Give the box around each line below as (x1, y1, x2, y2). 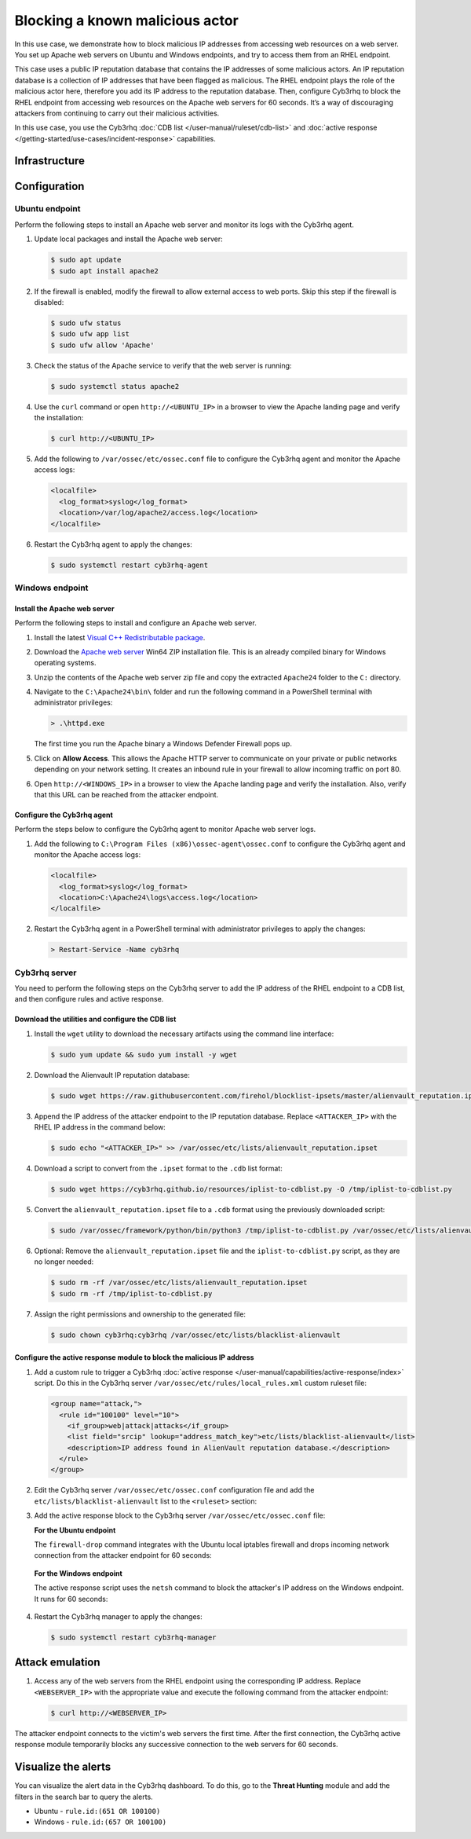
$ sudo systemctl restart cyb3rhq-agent (50, 560, 208, 570)
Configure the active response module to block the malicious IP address (14, 1353, 254, 1362)
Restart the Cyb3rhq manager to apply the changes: (34, 1611, 203, 1621)
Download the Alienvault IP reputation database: (34, 1070, 190, 1079)
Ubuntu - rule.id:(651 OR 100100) (34, 1806, 161, 1815)
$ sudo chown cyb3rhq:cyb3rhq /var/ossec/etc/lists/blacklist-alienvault (50, 1330, 341, 1339)
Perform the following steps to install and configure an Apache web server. (14, 618, 257, 628)
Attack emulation (14, 1656, 101, 1669)
